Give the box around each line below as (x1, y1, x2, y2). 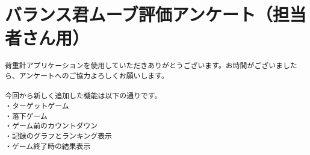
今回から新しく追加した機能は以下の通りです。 (5, 92, 162, 101)
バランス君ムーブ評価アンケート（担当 (5, 2, 306, 27)
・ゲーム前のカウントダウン (5, 122, 98, 131)
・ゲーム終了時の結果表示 (5, 142, 91, 151)
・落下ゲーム (5, 112, 48, 121)
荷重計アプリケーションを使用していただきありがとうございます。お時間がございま (5, 62, 283, 71)
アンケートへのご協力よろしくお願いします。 (19, 71, 169, 80)
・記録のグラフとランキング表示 (5, 131, 113, 141)
